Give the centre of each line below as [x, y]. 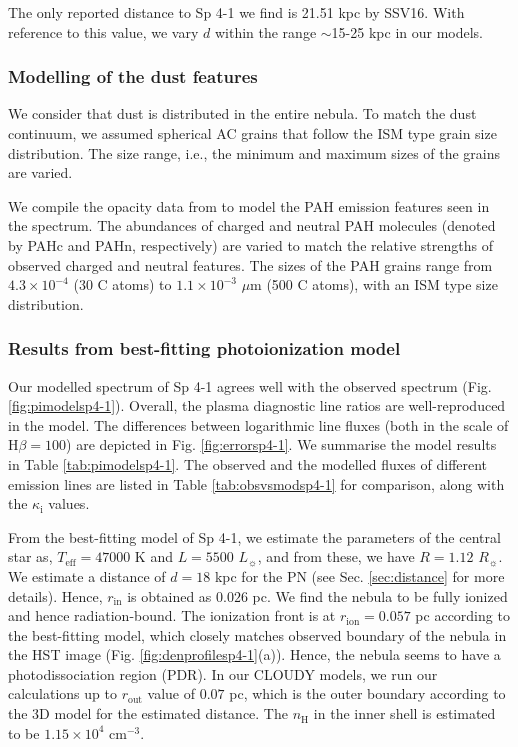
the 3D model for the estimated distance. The [148, 713]
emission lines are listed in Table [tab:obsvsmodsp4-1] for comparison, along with [256, 483]
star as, [30, 556]
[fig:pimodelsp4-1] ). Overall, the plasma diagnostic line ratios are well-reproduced [257, 405]
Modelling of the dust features [133, 76]
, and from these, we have [336, 556]
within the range [265, 31]
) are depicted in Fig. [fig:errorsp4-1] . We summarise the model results [281, 444]
